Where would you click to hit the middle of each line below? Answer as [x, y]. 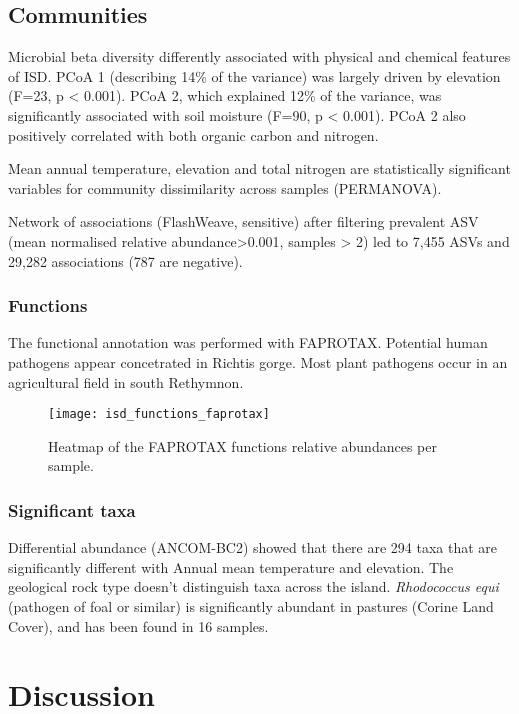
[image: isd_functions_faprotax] [159, 414]
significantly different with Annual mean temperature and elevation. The [231, 566]
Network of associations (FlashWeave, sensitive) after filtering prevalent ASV [243, 221]
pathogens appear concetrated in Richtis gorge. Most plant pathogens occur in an [258, 361]
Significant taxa [72, 509]
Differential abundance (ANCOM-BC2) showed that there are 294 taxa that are [253, 547]
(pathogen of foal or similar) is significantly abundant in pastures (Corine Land [251, 605]
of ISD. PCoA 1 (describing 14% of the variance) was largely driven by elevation [254, 75]
